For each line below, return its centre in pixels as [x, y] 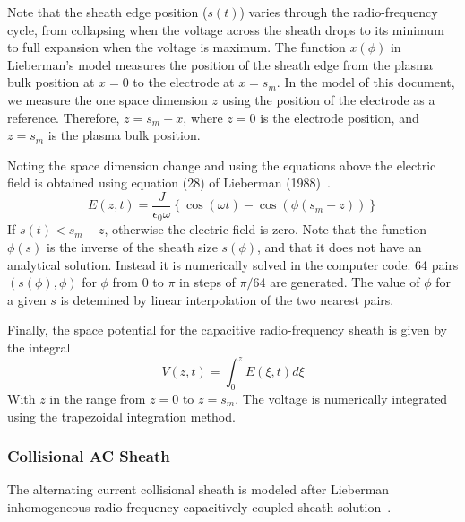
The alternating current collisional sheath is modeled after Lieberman [198, 489]
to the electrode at [184, 82]
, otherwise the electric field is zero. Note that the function [265, 229]
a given [27, 299]
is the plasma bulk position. [124, 135]
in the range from [98, 398]
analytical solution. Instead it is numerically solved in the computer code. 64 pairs [233, 264]
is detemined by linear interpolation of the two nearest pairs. [227, 299]
